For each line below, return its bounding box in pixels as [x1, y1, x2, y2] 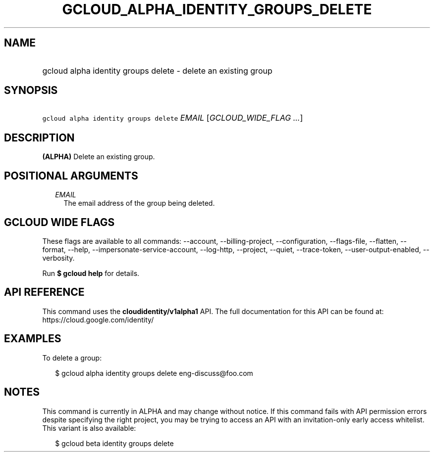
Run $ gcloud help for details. [42, 269, 140, 277]
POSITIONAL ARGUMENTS [4, 169, 138, 182]
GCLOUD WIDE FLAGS [4, 216, 115, 228]
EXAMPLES [4, 332, 61, 345]
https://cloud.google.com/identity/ [42, 315, 154, 324]
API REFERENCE [4, 286, 85, 299]
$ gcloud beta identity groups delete [55, 439, 174, 448]
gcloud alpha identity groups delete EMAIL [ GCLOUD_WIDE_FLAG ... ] [42, 113, 303, 123]
